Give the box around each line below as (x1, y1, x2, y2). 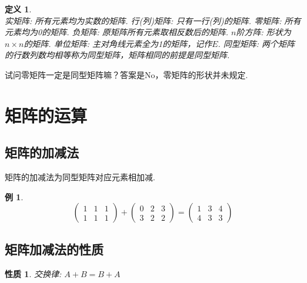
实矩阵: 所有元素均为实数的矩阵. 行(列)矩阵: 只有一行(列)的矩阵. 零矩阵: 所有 (5, 14, 301, 26)
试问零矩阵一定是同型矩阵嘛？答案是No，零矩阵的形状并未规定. (5, 68, 248, 80)
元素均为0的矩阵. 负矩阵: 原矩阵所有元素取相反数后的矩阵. (5, 26, 229, 38)
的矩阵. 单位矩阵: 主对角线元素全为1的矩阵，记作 (24, 37, 212, 49)
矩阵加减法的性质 (5, 240, 104, 258)
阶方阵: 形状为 (236, 26, 291, 38)
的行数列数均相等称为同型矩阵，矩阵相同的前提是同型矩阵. (5, 49, 230, 61)
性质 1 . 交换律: (5, 267, 62, 279)
